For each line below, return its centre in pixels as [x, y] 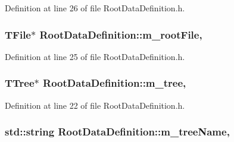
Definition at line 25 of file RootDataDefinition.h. [95, 56]
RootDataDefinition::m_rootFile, [121, 34]
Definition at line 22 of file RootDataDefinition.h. [95, 105]
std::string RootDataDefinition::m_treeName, [117, 132]
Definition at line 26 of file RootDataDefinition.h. [95, 8]
